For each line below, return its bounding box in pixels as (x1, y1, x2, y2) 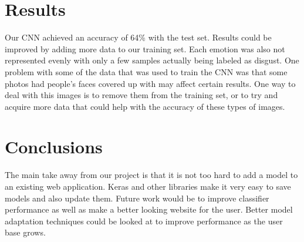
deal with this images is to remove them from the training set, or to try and (5, 89, 278, 101)
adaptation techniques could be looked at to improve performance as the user (5, 214, 283, 227)
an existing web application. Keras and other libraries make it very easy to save (5, 180, 291, 192)
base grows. (5, 226, 46, 238)
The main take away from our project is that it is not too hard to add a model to (5, 169, 298, 181)
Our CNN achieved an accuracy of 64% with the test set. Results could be (5, 31, 272, 43)
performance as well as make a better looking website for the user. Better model (5, 203, 293, 216)
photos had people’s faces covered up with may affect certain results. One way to (5, 77, 296, 89)
